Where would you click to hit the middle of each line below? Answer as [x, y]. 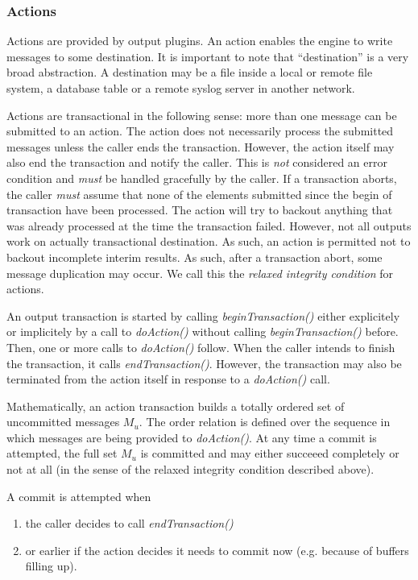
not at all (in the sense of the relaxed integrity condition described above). [190, 469]
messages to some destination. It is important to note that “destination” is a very [208, 56]
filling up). [51, 566]
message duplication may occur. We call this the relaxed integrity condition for [200, 273]
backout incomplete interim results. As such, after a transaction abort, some [195, 257]
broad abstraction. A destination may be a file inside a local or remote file [190, 72]
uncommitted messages [63, 422]
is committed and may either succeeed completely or [270, 453]
